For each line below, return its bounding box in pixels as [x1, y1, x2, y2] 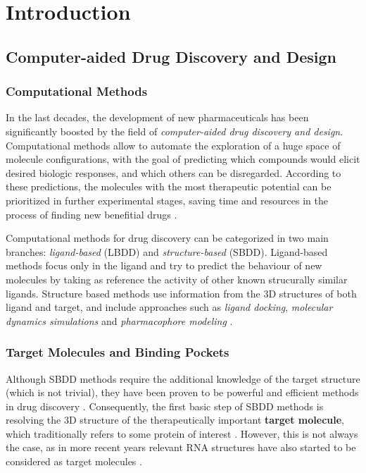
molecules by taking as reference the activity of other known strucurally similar [6, 271, 348, 286]
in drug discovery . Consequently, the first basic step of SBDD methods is [6, 398, 324, 413]
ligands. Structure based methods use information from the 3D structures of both [6, 285, 357, 300]
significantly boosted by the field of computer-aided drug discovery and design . [6, 123, 343, 138]
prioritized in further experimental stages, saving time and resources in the [6, 192, 328, 207]
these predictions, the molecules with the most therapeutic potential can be [6, 179, 332, 194]
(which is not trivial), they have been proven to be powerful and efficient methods [6, 385, 359, 400]
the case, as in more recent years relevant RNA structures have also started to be [6, 440, 356, 455]
